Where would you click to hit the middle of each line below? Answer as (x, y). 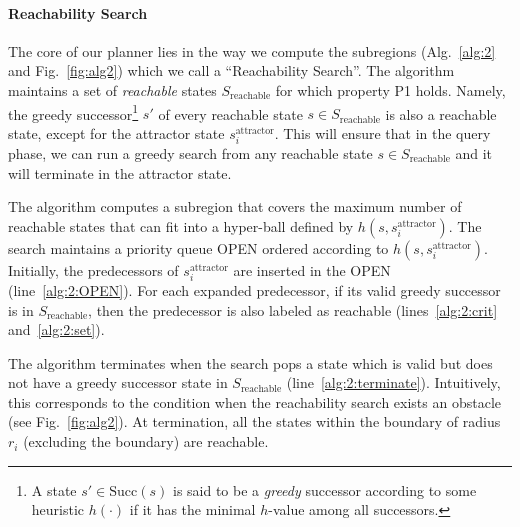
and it (474, 152)
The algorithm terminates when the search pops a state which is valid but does (250, 362)
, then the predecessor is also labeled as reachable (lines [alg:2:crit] (293, 309)
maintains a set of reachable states (112, 89)
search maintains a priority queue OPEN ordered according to (198, 247)
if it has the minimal (192, 509)
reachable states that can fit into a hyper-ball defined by (181, 225)
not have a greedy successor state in (118, 382)
